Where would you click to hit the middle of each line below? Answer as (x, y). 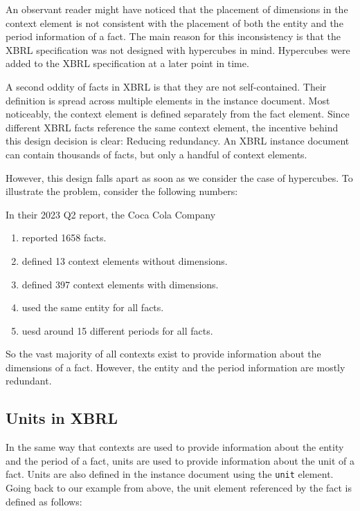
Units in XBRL (62, 418)
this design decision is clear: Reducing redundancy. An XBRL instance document (178, 141)
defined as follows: (44, 501)
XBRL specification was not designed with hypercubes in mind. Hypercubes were (178, 49)
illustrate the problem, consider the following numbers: (122, 191)
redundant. (29, 381)
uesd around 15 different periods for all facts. (117, 330)
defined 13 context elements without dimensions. (125, 260)
